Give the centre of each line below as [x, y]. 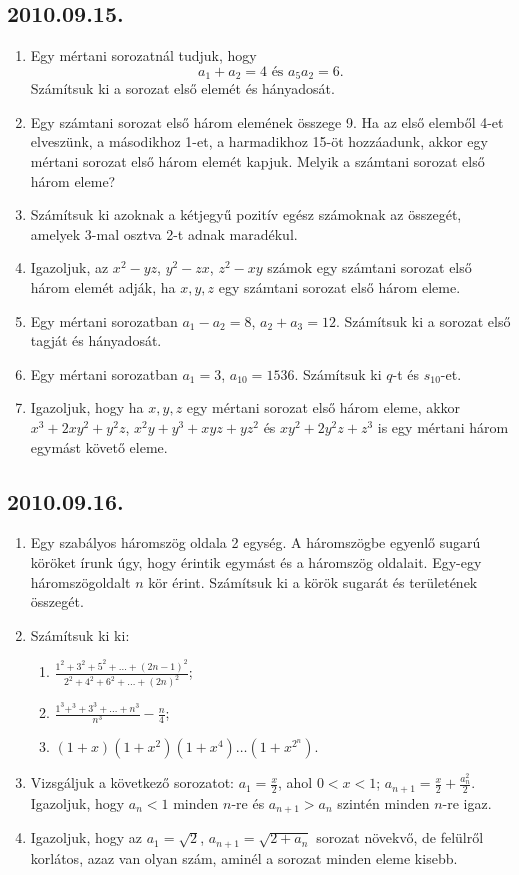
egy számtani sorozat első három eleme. [339, 287]
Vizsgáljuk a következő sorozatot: [132, 782]
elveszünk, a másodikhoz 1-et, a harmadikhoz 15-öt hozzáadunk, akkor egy [259, 141]
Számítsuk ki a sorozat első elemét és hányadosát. [182, 88]
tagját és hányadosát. [96, 340]
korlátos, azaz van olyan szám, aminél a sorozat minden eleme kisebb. [244, 857]
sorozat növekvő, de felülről [400, 837]
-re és [248, 802]
